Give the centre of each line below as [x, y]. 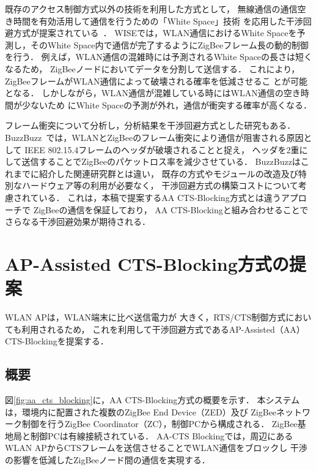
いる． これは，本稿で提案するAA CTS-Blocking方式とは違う [160, 197]
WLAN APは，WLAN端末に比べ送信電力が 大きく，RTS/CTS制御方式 [145, 317]
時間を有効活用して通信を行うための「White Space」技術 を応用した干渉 [158, 21]
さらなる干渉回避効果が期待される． [78, 222]
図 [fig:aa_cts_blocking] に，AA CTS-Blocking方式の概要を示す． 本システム [152, 399]
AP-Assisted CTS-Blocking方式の [147, 263]
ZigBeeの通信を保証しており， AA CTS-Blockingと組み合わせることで [171, 209]
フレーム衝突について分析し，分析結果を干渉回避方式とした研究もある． [150, 125]
